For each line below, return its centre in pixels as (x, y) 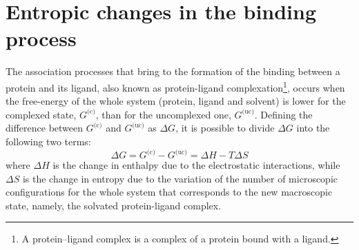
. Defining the (283, 114)
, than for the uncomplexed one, (163, 114)
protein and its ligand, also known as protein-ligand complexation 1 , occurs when (175, 86)
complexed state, (41, 114)
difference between (45, 128)
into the (313, 128)
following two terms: (48, 141)
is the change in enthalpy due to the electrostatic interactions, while (196, 165)
